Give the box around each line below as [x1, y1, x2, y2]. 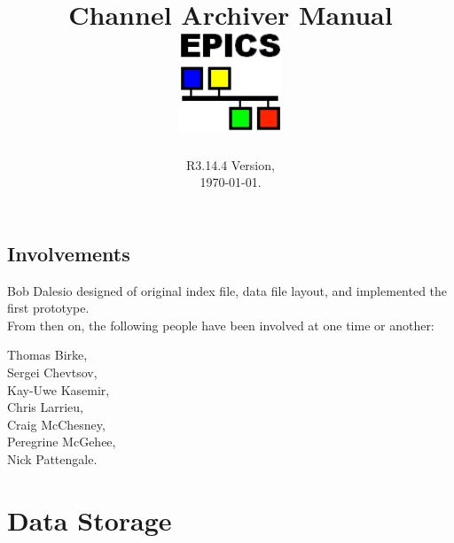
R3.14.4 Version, [186, 155, 275, 174]
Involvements [7, 239, 130, 267]
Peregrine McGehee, [7, 432, 116, 451]
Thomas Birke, [7, 345, 88, 364]
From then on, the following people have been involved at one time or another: [7, 315, 434, 334]
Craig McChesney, [7, 415, 106, 433]
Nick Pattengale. [7, 450, 98, 469]
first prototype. [7, 299, 90, 317]
